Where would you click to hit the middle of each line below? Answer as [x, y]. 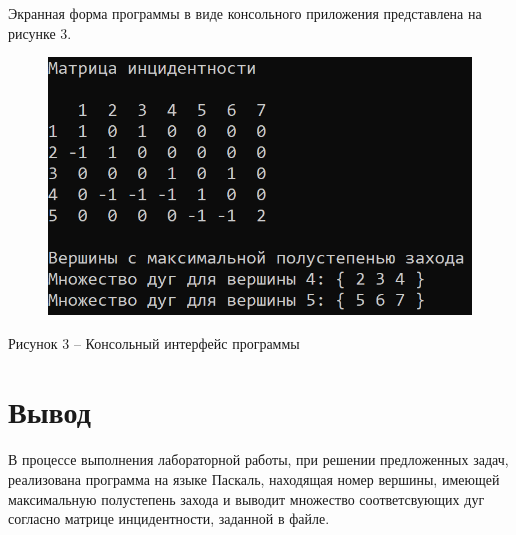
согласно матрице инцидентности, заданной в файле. [169, 518]
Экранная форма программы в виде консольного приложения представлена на [245, 13]
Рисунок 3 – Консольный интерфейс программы [154, 342]
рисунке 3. [40, 32]
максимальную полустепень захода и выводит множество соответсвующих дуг [246, 498]
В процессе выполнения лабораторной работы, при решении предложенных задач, [258, 459]
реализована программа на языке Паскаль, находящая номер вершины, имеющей [254, 478]
